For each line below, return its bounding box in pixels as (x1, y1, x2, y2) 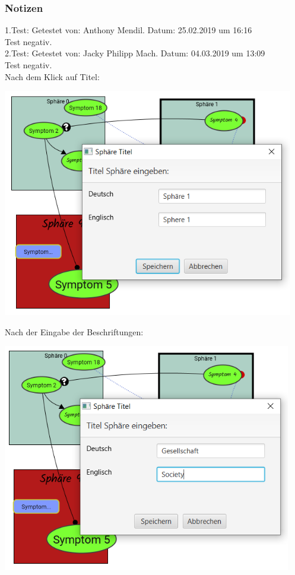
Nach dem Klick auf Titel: (5, 70, 100, 82)
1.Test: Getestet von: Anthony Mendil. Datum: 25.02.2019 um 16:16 (5, 24, 252, 36)
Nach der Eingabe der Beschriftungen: (5, 325, 144, 338)
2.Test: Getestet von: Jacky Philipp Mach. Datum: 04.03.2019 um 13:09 (5, 47, 265, 59)
